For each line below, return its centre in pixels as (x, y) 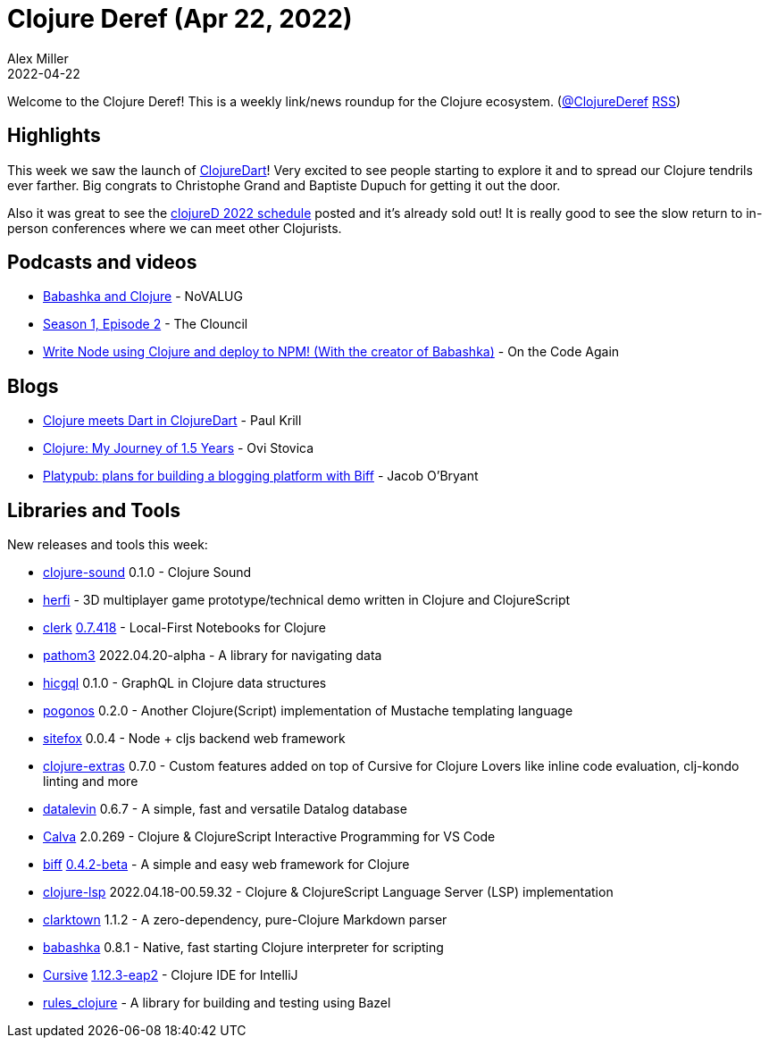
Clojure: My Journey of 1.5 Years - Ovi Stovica (179, 448)
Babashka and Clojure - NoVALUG (143, 297)
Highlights (54, 136)
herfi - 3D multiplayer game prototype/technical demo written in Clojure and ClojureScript (307, 600)
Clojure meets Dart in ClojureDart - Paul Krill (172, 421)
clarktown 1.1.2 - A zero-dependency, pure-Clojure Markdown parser (245, 920)
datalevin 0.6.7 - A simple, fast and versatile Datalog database (225, 809)
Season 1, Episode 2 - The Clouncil (146, 324)
